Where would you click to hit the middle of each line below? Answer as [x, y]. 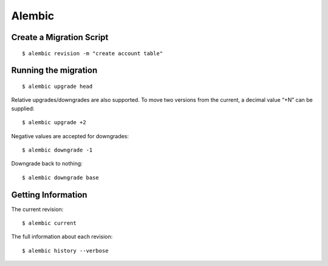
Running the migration [54, 71]
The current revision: [37, 209]
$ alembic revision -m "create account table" [93, 53]
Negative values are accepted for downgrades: [70, 136]
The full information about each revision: [62, 237]
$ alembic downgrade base [61, 178]
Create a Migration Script [60, 37]
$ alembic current [50, 223]
